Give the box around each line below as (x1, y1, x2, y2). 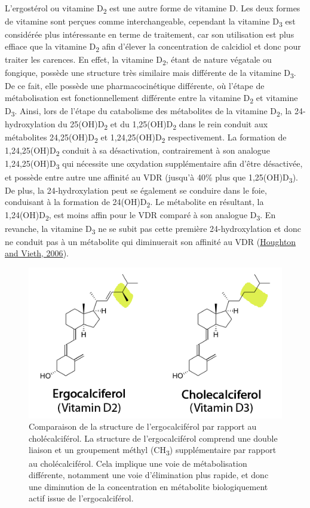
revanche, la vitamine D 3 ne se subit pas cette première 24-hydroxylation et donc (5, 222, 301, 236)
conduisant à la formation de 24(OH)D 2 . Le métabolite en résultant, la (5, 195, 264, 210)
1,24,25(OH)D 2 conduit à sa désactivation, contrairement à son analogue (5, 144, 270, 158)
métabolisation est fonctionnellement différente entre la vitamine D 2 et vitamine (5, 91, 298, 105)
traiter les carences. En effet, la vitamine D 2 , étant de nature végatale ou (5, 53, 272, 67)
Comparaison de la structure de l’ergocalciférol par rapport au (29, 420, 257, 433)
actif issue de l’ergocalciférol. (29, 492, 134, 504)
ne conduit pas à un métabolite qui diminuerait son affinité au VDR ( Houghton (5, 235, 296, 247)
